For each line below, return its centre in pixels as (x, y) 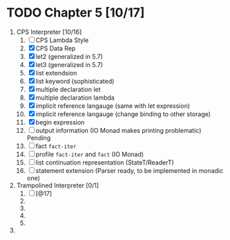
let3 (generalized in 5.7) (69, 64)
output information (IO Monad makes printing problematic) (118, 130)
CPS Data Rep (56, 48)
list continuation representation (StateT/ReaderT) (105, 162)
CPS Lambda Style (62, 40)
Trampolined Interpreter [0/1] (58, 185)
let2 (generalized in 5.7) (69, 56)
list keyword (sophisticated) (75, 81)
